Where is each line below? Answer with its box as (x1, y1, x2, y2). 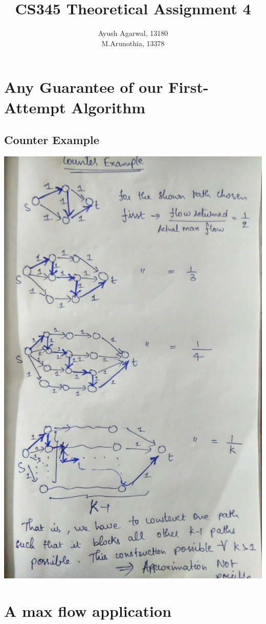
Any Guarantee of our (4, 76, 163, 97)
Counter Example (4, 132, 99, 148)
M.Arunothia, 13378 (101, 37, 165, 48)
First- (168, 76, 209, 97)
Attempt (4, 96, 66, 117)
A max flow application (4, 600, 172, 621)
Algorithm (71, 96, 146, 117)
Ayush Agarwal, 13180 (98, 28, 168, 38)
